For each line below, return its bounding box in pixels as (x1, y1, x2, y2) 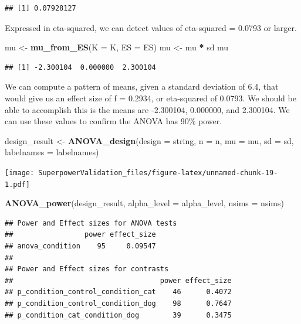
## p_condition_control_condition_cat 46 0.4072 (5, 288, 232, 296)
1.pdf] (5, 180, 30, 189)
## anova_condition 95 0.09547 (5, 242, 156, 251)
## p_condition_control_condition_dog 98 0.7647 (5, 299, 232, 308)
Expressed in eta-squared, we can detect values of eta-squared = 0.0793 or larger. (5, 21, 297, 33)
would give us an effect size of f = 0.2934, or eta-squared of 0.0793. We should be (5, 91, 296, 104)
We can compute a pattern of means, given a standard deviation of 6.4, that (5, 80, 279, 93)
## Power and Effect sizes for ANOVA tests (5, 219, 177, 227)
